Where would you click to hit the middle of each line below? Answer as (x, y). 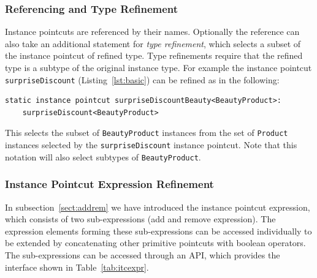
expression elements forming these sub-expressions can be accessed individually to (158, 231)
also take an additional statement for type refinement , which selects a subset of (153, 43)
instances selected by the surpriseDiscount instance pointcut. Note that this (151, 145)
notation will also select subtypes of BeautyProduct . (103, 156)
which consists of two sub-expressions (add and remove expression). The (140, 219)
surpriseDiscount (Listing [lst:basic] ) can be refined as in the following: (142, 79)
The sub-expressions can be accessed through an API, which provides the (143, 255)
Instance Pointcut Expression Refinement (109, 184)
